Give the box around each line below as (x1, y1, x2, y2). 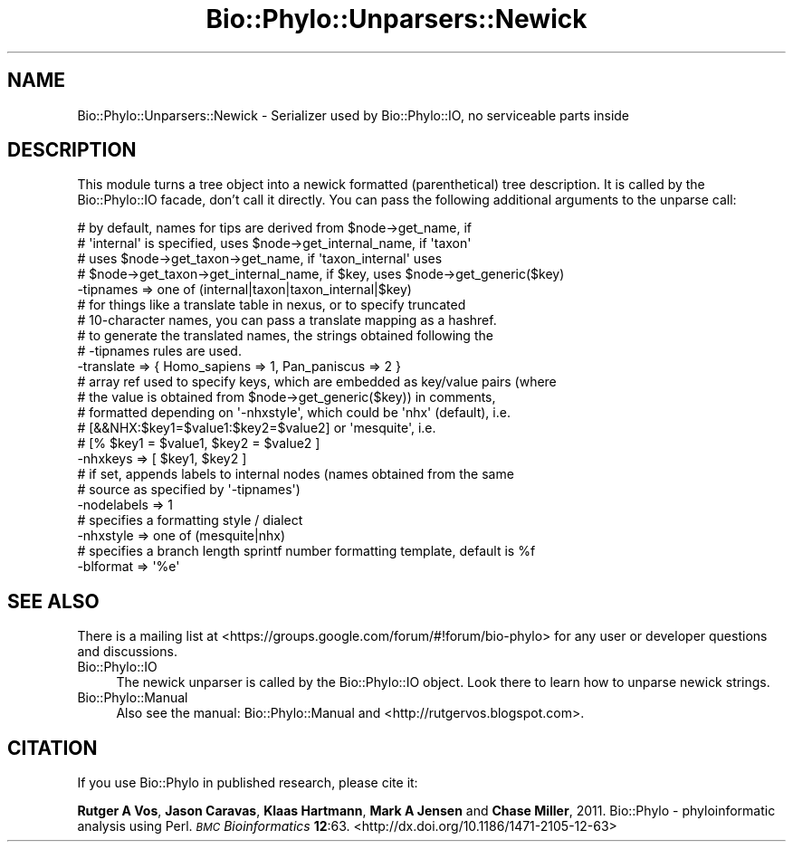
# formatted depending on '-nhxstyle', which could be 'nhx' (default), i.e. (77, 405, 511, 421)
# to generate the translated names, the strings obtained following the (77, 328, 493, 344)
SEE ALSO (7, 589, 100, 613)
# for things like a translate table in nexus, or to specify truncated (77, 297, 466, 313)
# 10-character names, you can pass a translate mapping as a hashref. (77, 312, 497, 329)
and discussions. (77, 644, 177, 660)
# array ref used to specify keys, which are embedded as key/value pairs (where (77, 374, 557, 390)
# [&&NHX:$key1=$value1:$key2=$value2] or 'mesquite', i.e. (77, 420, 436, 436)
